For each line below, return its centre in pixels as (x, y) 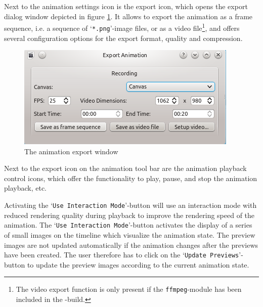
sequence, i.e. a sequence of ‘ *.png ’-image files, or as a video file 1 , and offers (122, 27)
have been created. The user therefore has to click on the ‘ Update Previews (122, 255)
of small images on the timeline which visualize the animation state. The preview (130, 234)
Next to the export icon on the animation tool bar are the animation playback (125, 168)
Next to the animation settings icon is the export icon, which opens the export (126, 6)
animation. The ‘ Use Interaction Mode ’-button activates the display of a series (128, 225)
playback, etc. (25, 188)
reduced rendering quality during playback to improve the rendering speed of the (129, 215)
